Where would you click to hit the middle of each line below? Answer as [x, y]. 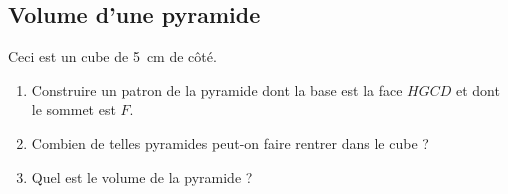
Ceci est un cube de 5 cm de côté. [112, 56]
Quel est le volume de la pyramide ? [142, 176]
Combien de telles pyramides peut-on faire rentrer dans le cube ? [230, 142]
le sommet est [73, 109]
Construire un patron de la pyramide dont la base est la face [217, 89]
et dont [478, 89]
